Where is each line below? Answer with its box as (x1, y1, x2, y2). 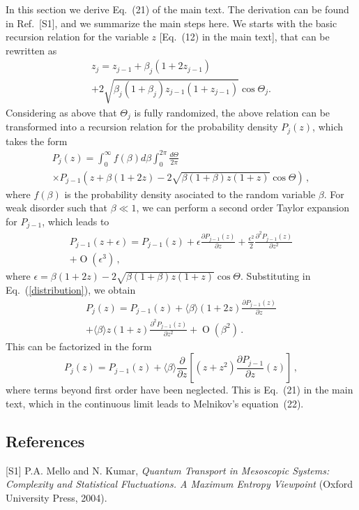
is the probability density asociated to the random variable (64, 186, 316, 201)
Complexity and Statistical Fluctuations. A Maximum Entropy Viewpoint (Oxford (6, 477, 353, 491)
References (6, 430, 85, 451)
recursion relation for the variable (6, 29, 148, 44)
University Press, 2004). (6, 490, 107, 504)
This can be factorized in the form (6, 338, 152, 353)
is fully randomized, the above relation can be (134, 105, 330, 119)
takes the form (6, 133, 68, 148)
